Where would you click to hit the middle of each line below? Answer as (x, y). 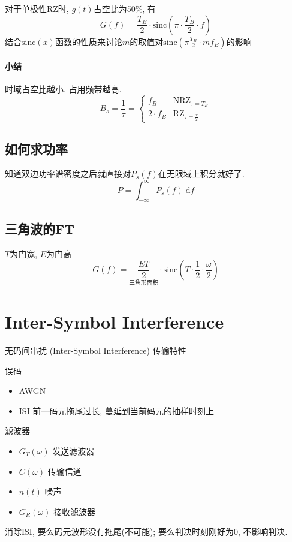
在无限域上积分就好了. (201, 174)
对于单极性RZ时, (37, 8)
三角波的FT (40, 228)
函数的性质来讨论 (88, 41)
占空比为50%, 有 (124, 8)
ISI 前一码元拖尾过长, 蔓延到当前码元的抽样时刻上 (116, 410)
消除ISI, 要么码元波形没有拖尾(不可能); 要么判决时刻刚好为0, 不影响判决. (146, 532)
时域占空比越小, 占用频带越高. (63, 89)
